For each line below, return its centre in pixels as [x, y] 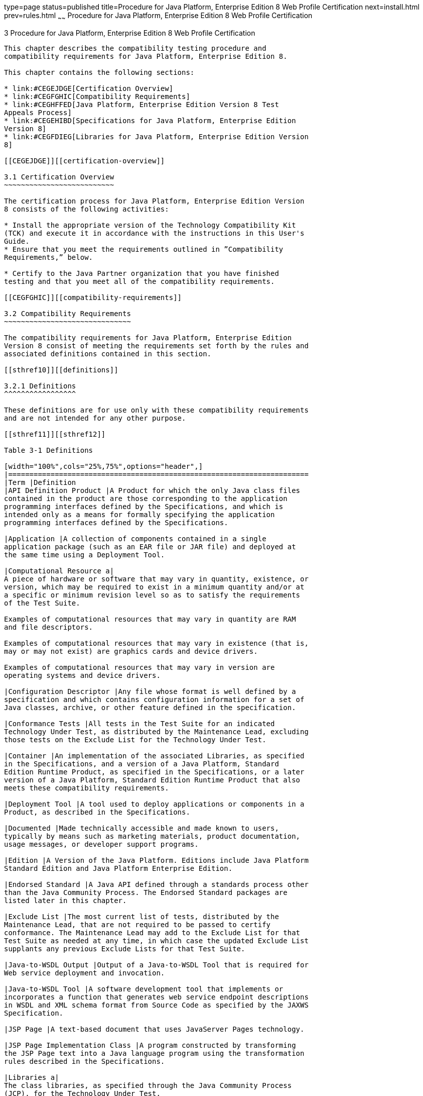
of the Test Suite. [42, 603]
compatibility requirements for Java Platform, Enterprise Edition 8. [146, 56]
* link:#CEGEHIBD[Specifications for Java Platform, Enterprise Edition [150, 120]
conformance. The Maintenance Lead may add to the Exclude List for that [152, 932]
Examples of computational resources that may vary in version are [139, 667]
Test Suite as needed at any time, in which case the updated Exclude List [156, 940]
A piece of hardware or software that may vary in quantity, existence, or [156, 579]
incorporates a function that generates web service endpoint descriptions [156, 997]
